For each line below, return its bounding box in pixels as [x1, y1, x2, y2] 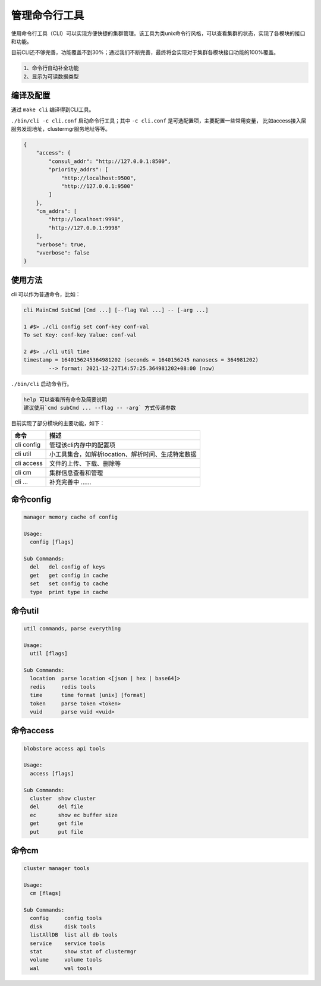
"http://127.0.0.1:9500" [61, 183, 134, 190]
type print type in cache [30, 589, 109, 595]
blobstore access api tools [23, 745, 105, 752]
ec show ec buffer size [30, 812, 118, 818]
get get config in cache [30, 571, 109, 579]
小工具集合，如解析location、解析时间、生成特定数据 [49, 450, 197, 459]
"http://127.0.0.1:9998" [48, 224, 121, 231]
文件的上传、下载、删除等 [49, 460, 121, 468]
